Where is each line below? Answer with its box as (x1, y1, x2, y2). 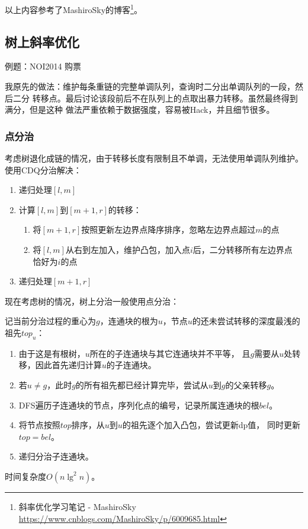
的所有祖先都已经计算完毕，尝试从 (75, 378, 208, 391)
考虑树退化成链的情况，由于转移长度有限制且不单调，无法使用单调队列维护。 (5, 152, 303, 164)
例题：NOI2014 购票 (5, 60, 82, 72)
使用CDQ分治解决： (5, 163, 82, 176)
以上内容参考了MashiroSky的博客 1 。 (5, 2, 142, 15)
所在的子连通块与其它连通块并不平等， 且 (89, 347, 251, 359)
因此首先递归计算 (35, 359, 102, 371)
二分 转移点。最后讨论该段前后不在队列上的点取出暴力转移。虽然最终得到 (12, 91, 298, 104)
